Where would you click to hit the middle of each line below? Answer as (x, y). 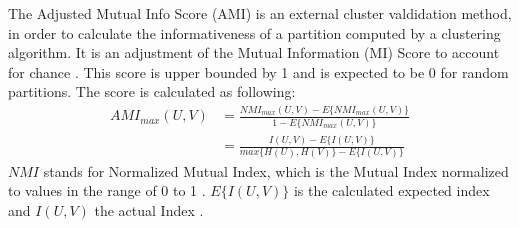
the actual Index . (149, 209)
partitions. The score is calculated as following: (152, 91)
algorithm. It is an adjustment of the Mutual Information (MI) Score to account (254, 52)
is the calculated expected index (391, 190)
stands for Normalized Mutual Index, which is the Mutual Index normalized (276, 170)
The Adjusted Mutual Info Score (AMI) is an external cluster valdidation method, (260, 13)
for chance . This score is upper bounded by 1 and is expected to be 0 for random (258, 71)
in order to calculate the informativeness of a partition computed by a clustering (254, 32)
